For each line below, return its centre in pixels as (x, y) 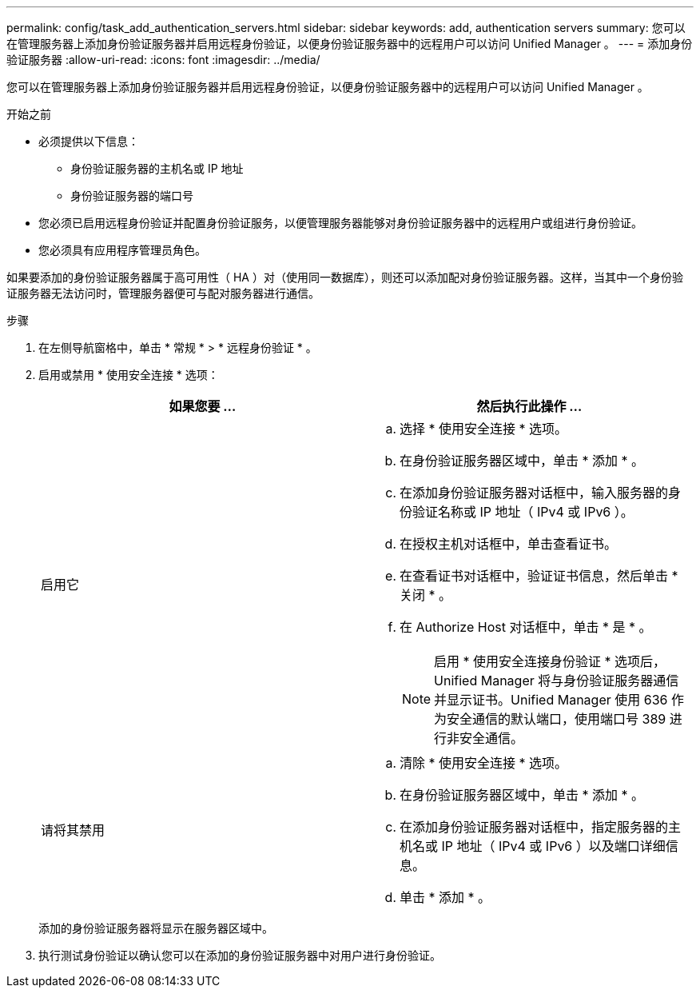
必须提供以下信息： (89, 141)
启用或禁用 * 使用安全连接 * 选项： (129, 375)
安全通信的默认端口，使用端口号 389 (557, 719)
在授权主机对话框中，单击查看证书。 (509, 544)
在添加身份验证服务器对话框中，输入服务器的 (534, 493)
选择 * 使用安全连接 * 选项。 (484, 429)
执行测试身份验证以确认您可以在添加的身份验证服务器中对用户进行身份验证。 (240, 955)
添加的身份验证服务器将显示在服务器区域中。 (156, 928)
